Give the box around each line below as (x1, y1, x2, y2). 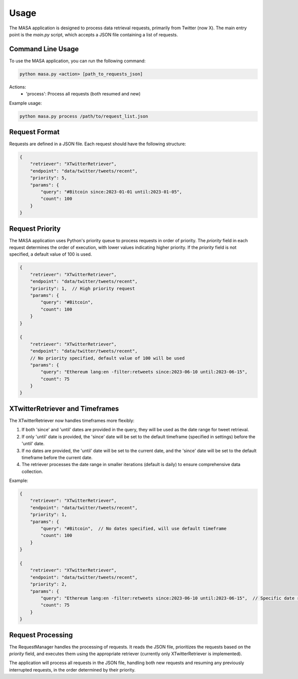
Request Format (9, 127, 60, 136)
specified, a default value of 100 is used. (9, 251, 92, 257)
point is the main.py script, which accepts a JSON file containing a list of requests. (9, 31, 178, 37)
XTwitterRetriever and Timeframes (9, 404, 119, 413)
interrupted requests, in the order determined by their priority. (9, 667, 136, 673)
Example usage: (9, 100, 42, 106)
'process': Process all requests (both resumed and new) (26, 91, 141, 97)
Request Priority (9, 224, 61, 233)
